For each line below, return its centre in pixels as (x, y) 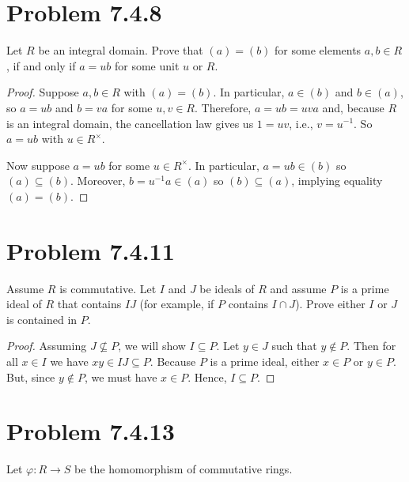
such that (294, 346)
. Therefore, (223, 107)
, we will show (152, 346)
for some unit (147, 65)
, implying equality (337, 181)
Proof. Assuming (47, 346)
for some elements (318, 50)
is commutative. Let (108, 288)
